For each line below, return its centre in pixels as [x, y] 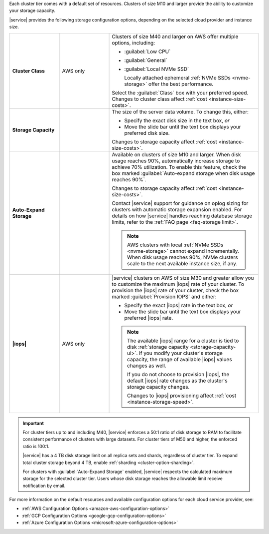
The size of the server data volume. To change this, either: [180, 111]
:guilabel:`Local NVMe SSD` [157, 69]
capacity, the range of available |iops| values [180, 359]
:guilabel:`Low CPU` [147, 51]
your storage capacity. [32, 10]
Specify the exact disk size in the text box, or [177, 120]
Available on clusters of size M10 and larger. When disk [176, 154]
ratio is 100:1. [36, 446]
